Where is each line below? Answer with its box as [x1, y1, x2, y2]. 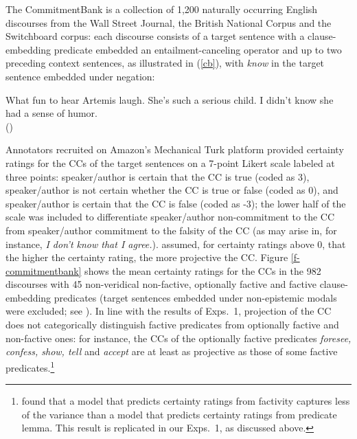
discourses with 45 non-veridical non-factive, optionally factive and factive [5, 277, 316, 291]
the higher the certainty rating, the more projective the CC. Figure [5, 250, 288, 264]
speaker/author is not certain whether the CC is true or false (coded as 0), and [5, 183, 338, 197]
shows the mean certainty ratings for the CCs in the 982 [84, 263, 321, 278]
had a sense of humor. [5, 106, 97, 120]
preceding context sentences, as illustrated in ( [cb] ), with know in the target [5, 56, 325, 70]
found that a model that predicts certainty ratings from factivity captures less [21, 394, 350, 408]
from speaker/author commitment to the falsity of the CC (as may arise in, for [5, 223, 337, 237]
